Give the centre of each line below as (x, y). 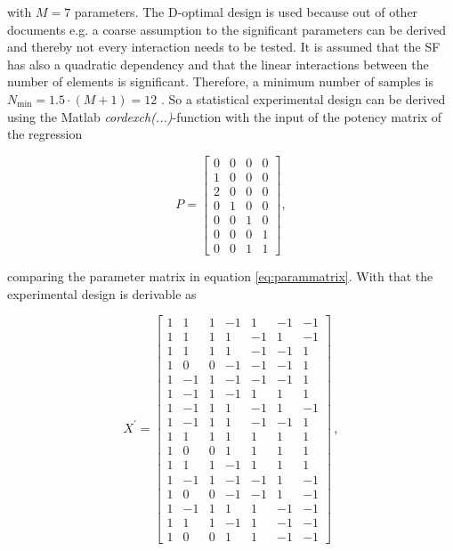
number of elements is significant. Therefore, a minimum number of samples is (220, 81)
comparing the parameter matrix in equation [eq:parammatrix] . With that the (220, 275)
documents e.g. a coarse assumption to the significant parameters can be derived (226, 29)
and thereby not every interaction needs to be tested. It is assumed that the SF (224, 47)
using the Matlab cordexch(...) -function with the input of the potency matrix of (225, 116)
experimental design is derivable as (102, 293)
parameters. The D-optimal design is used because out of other (246, 12)
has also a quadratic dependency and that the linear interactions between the (218, 64)
